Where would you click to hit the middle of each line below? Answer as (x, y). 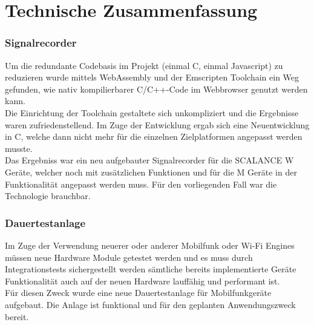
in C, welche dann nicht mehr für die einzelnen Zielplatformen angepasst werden (154, 136)
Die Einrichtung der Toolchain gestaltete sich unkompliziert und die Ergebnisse (152, 112)
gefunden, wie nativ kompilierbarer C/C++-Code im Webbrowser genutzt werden (156, 89)
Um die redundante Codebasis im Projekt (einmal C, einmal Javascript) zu (144, 65)
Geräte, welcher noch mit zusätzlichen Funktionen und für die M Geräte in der (151, 172)
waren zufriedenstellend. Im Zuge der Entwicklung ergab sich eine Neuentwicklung (157, 124)
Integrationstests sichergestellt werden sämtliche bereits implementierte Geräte (151, 269)
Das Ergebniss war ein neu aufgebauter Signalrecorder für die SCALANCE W (149, 160)
